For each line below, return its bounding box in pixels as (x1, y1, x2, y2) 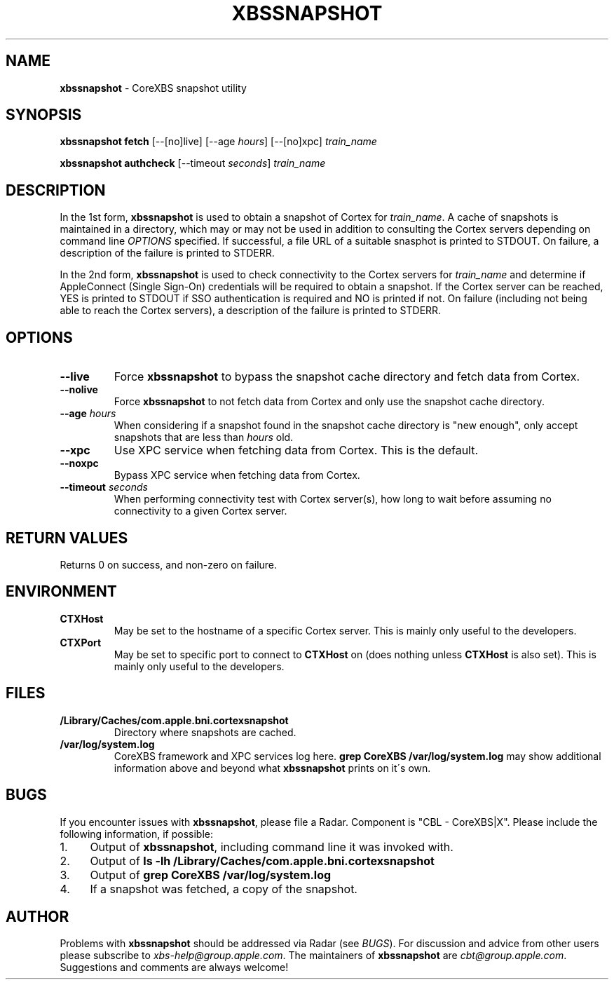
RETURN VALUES (6, 529, 128, 547)
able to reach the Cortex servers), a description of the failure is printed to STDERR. (60, 304, 442, 317)
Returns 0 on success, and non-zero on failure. (60, 558, 278, 571)
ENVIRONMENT (6, 583, 117, 601)
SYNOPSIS (6, 106, 82, 124)
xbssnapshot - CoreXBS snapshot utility (60, 81, 247, 94)
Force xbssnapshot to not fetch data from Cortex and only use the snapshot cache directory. (114, 395, 545, 408)
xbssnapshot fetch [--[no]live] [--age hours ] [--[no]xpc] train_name (60, 135, 377, 148)
